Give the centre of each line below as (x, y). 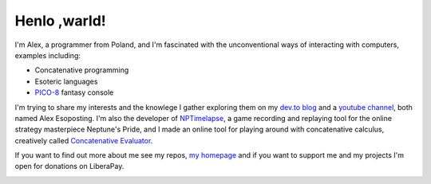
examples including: (48, 55)
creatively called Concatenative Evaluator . (84, 140)
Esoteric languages (66, 81)
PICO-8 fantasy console (74, 92)
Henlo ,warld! (61, 21)
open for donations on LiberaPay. (69, 166)
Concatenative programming (82, 70)
